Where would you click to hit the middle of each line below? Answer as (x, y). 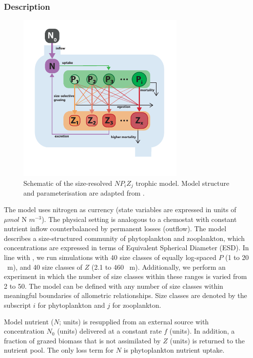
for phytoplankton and (71, 305)
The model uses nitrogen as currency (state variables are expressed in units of (120, 209)
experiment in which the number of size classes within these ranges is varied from (126, 276)
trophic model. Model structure (183, 183)
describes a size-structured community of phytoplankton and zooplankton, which (124, 238)
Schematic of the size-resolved (68, 183)
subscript (18, 305)
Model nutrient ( (29, 321)
